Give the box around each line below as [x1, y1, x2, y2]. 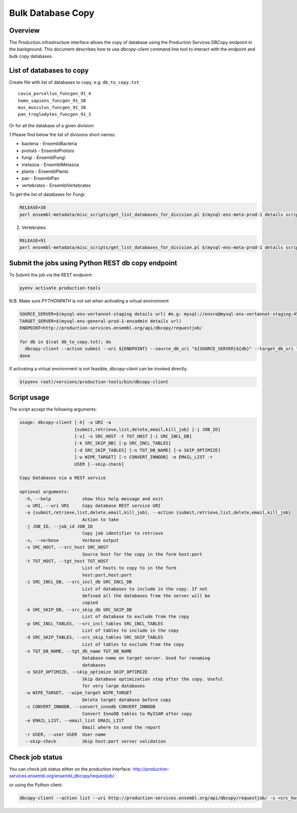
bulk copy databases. [9, 53, 53, 59]
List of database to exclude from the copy [82, 614, 190, 619]
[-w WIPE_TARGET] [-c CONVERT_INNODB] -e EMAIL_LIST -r [74, 454, 213, 460]
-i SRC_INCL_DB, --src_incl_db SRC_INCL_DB [25, 579, 132, 585]
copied [82, 600, 99, 605]
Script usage [9, 393, 49, 402]
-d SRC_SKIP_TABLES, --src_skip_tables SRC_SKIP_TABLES [25, 635, 163, 640]
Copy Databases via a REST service [19, 475, 106, 481]
